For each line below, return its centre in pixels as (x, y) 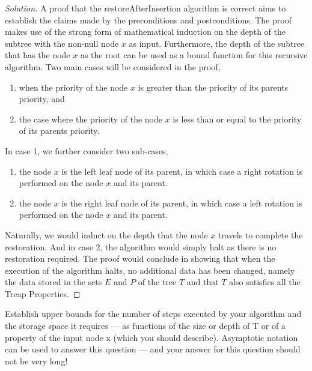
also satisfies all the (265, 282)
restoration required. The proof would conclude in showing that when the (140, 258)
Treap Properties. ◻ (43, 293)
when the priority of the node (73, 87)
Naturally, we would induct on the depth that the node (106, 234)
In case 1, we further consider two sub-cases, (87, 150)
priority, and (42, 99)
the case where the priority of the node (90, 119)
